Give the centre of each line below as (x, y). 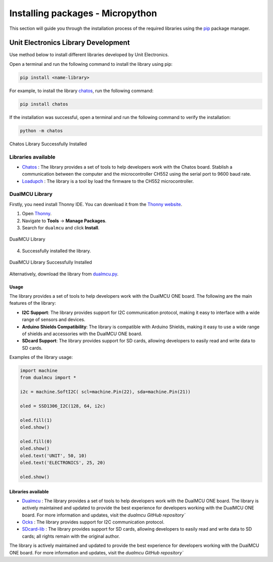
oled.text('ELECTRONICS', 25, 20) (63, 463)
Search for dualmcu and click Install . (61, 227)
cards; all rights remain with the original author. (71, 536)
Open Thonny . (37, 214)
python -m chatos (41, 131)
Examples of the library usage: (41, 357)
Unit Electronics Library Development (70, 43)
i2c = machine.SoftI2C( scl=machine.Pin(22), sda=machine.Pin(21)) (105, 392)
